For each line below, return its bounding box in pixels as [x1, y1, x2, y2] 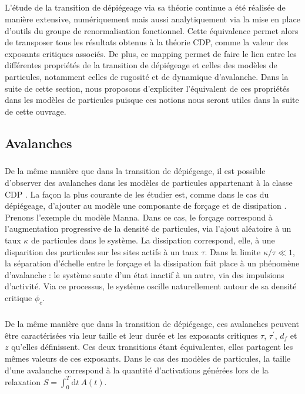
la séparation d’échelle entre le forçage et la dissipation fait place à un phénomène [5, 257, 300, 269]
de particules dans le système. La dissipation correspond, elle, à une [31, 234, 275, 246]
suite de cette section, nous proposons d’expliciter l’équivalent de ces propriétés [5, 82, 290, 94]
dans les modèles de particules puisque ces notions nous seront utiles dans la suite [5, 94, 299, 106]
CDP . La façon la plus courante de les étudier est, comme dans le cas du [5, 188, 269, 200]
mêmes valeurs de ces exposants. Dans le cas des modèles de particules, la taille [5, 352, 291, 364]
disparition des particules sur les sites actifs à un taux [5, 245, 199, 258]
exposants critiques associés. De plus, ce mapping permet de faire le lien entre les [5, 47, 297, 59]
